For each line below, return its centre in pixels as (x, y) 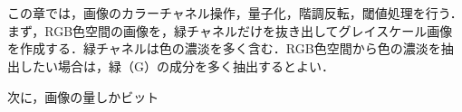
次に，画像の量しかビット (83, 96)
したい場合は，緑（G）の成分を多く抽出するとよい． (177, 65)
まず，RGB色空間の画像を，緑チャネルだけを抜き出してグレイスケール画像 (230, 30)
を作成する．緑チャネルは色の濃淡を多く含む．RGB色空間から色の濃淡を (224, 48)
